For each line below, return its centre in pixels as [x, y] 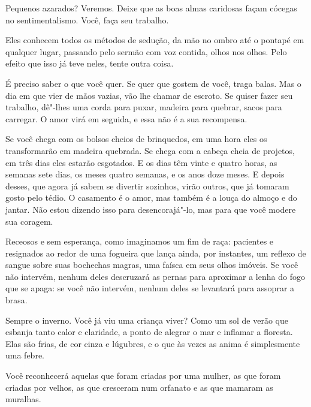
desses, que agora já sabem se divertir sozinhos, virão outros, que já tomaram [147, 186]
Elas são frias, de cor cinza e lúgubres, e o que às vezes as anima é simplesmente [153, 343]
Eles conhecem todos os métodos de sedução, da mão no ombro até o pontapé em [155, 40]
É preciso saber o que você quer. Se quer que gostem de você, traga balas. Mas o [153, 83]
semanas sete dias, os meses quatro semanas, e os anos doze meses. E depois [145, 174]
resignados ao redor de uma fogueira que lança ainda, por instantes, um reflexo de [156, 253]
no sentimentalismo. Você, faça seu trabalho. [87, 19]
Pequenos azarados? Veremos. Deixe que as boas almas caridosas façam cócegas [151, 8]
